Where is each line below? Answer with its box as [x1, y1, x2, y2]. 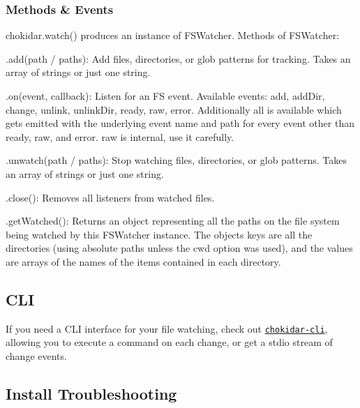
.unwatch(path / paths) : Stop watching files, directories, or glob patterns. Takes [6, 153, 347, 167]
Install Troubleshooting [6, 382, 177, 404]
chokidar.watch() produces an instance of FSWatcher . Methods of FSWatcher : [6, 28, 340, 43]
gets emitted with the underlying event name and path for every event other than [6, 116, 354, 130]
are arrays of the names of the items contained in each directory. [6, 254, 281, 269]
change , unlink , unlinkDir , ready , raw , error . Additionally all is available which [6, 102, 342, 116]
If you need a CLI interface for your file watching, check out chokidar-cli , [6, 321, 328, 335]
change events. [6, 348, 67, 363]
